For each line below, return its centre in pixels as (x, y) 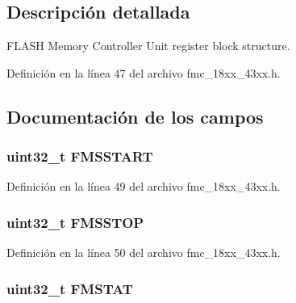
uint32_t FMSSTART (80, 156)
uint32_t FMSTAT (70, 288)
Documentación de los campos (135, 116)
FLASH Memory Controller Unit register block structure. (148, 46)
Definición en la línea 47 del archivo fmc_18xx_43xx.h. (144, 72)
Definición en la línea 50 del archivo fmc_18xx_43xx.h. (144, 253)
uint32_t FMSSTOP (75, 222)
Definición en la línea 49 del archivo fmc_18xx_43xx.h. (144, 186)
